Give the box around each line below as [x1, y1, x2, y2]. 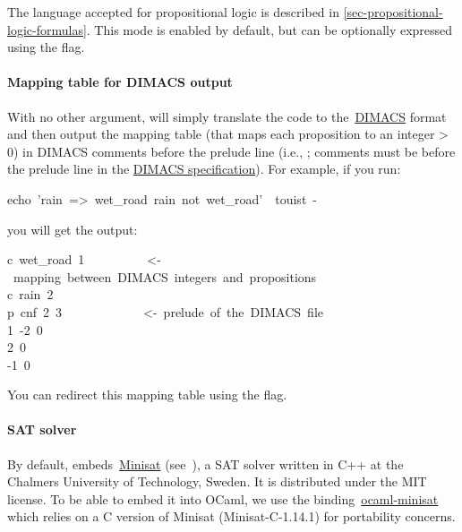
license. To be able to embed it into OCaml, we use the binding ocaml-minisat [7, 489, 439, 508]
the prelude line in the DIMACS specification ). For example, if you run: [7, 159, 401, 178]
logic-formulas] [7, 20, 87, 39]
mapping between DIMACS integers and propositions [13, 267, 317, 286]
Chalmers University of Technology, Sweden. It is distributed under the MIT [7, 472, 427, 491]
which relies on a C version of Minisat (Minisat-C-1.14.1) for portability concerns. [7, 507, 456, 526]
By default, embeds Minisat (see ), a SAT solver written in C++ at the [7, 454, 404, 473]
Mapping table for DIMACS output [7, 73, 233, 91]
